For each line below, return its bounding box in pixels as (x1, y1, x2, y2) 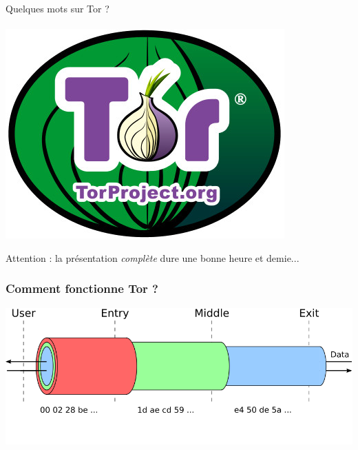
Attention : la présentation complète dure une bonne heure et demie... (6, 250, 299, 265)
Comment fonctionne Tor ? (6, 280, 158, 297)
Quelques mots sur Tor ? (6, 1, 109, 15)
